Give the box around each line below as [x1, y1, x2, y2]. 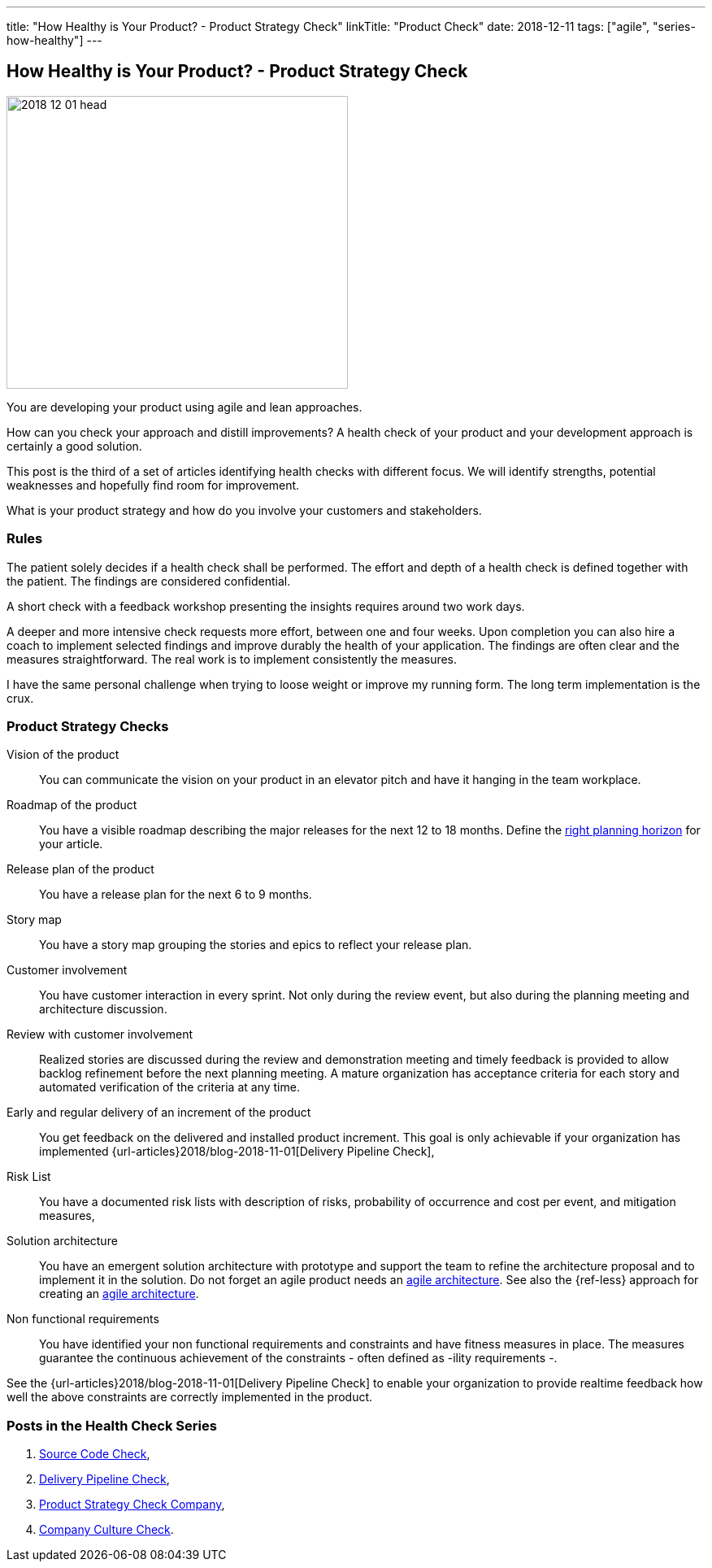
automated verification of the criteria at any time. [39, 1080, 300, 1095]
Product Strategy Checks [7, 717, 169, 734]
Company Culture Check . [39, 1522, 174, 1537]
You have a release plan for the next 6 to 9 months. [39, 887, 312, 902]
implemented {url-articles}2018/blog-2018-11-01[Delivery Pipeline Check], [39, 1144, 435, 1159]
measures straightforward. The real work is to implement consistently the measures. [7, 651, 458, 666]
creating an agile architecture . [39, 1287, 199, 1301]
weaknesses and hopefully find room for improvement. [7, 477, 300, 492]
